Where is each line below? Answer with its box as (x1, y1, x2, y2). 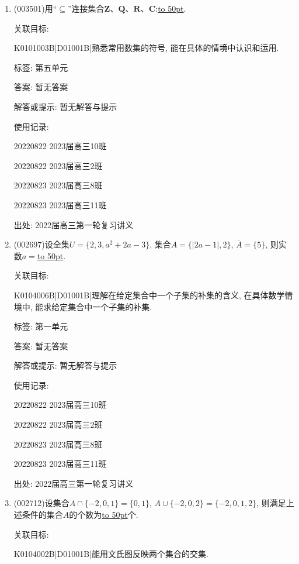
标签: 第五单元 (13, 61, 68, 73)
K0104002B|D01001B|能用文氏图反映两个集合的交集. (13, 548, 208, 560)
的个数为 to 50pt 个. (69, 508, 138, 521)
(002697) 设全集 (13, 238, 69, 250)
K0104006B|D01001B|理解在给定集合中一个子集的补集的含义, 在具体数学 (13, 288, 285, 301)
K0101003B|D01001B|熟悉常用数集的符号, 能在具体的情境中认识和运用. (13, 42, 279, 54)
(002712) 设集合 (13, 497, 69, 509)
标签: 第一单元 (13, 320, 68, 332)
